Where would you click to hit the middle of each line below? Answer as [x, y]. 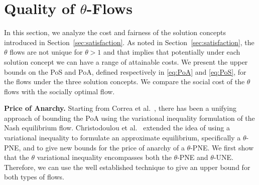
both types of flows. [34, 177]
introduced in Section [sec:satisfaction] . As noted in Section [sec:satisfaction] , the [129, 42]
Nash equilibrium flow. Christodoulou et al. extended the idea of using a [117, 128]
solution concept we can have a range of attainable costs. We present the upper [126, 61]
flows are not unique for [46, 52]
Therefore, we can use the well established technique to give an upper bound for [127, 167]
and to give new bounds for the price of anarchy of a [104, 147]
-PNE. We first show [222, 147]
